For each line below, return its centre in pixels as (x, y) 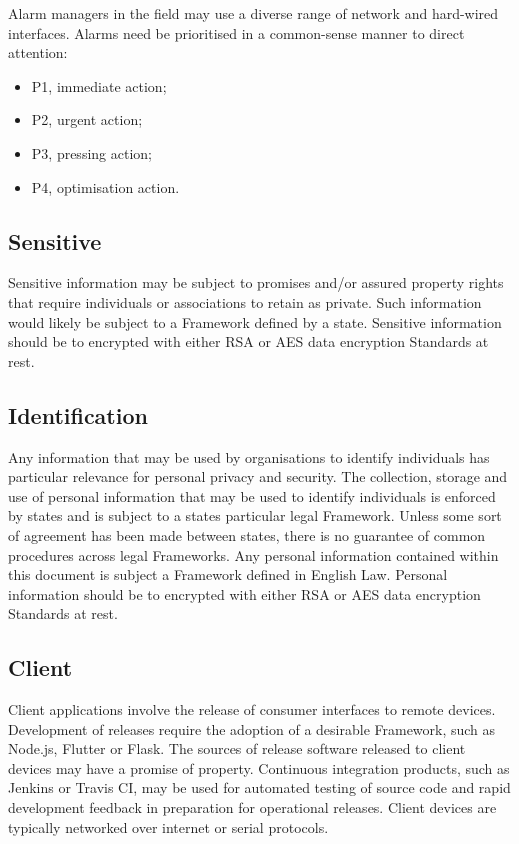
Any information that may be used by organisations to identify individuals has (249, 456)
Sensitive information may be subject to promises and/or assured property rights (256, 282)
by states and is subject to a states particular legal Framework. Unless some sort (255, 515)
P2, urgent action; (87, 119)
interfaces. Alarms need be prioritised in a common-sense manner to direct (236, 32)
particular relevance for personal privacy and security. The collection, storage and (258, 476)
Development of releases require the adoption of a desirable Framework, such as (252, 728)
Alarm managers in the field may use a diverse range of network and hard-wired (253, 13)
